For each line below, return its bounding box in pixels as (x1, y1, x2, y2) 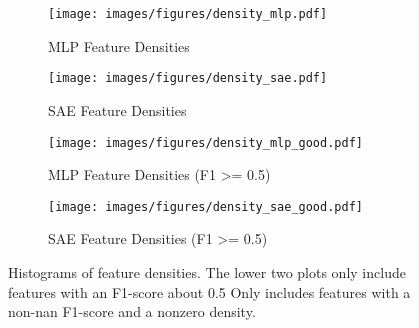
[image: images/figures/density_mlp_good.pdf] (48, 135, 363, 150)
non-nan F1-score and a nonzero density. (8, 301, 256, 322)
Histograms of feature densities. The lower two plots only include (8, 262, 406, 282)
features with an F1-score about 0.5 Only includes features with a (8, 281, 411, 302)
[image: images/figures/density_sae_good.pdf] (48, 199, 363, 214)
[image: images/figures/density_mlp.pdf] (48, 7, 328, 21)
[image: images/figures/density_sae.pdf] (48, 71, 328, 86)
